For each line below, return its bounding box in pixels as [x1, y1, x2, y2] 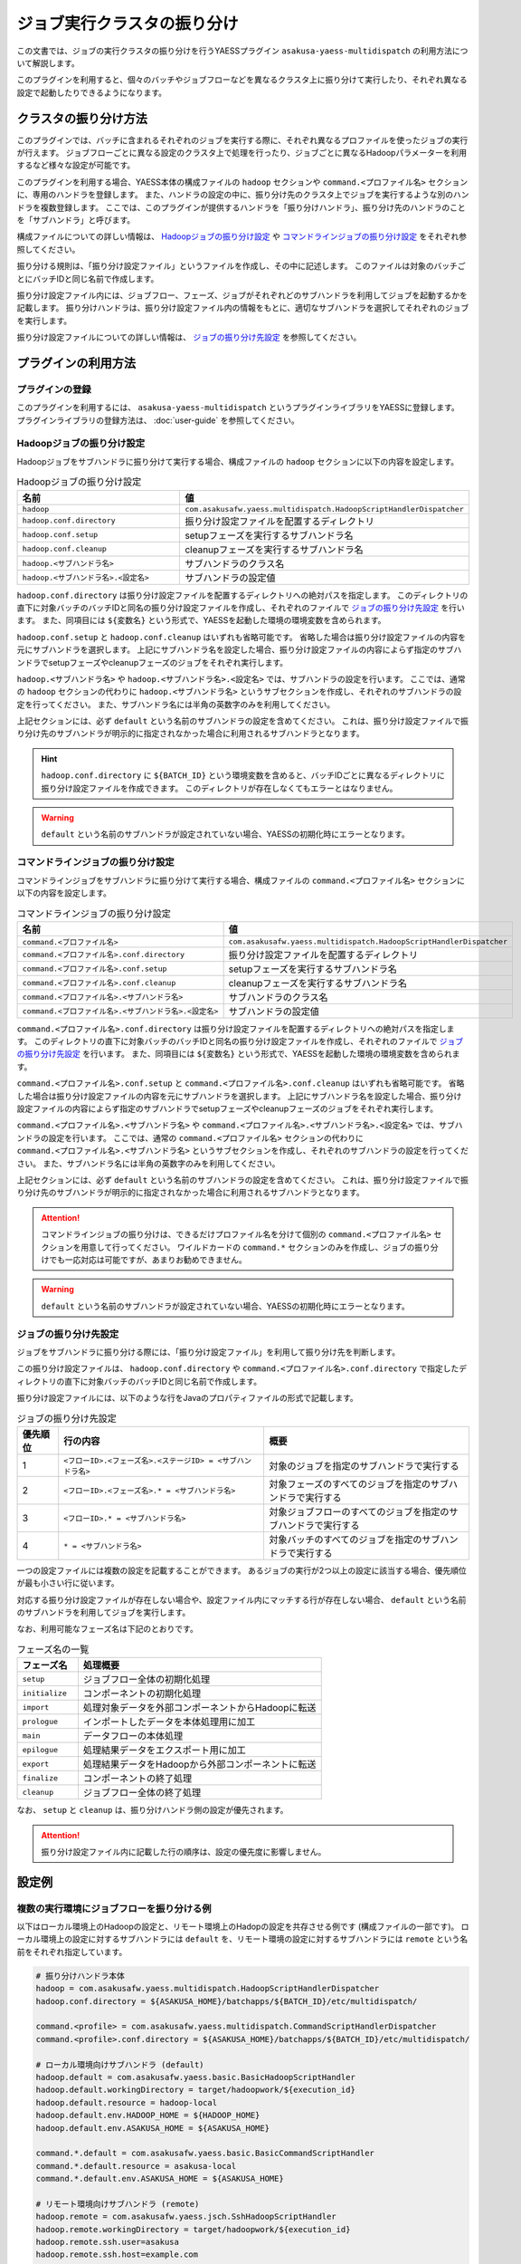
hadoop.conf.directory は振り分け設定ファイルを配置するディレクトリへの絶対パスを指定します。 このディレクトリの [16, 590, 469, 600]
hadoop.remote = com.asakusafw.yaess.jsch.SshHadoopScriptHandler [35, 2211, 336, 2222]
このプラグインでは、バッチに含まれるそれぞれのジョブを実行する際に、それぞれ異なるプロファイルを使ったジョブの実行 [16, 134, 469, 145]
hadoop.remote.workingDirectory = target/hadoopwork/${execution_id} [35, 2224, 351, 2234]
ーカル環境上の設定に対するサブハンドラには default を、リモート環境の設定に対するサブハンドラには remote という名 [16, 1933, 469, 1944]
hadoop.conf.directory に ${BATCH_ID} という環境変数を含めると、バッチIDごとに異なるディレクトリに [41, 770, 445, 781]
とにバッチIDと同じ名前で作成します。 [16, 273, 159, 284]
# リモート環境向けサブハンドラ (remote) [35, 2199, 200, 2209]
